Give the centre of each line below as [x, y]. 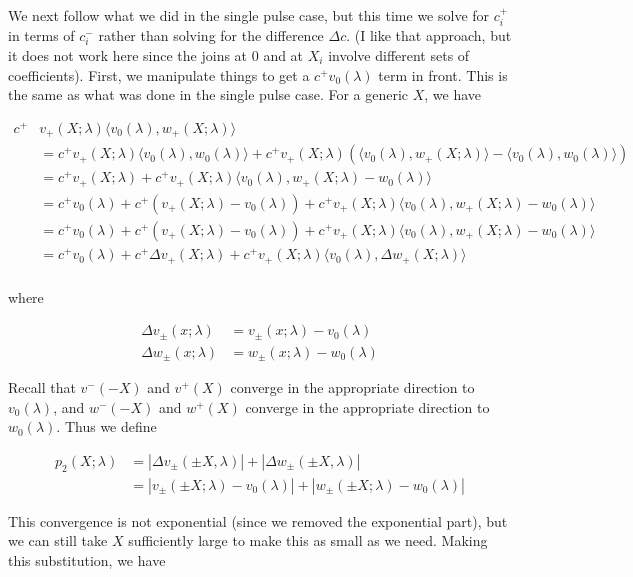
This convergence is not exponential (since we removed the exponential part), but [258, 520]
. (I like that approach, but [429, 35]
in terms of [41, 35]
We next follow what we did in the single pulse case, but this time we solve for [249, 15]
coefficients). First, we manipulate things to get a [159, 74]
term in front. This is [443, 74]
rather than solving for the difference [211, 35]
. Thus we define [106, 426]
